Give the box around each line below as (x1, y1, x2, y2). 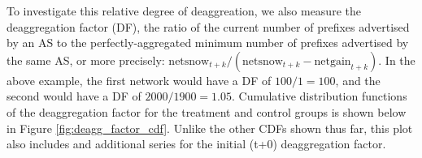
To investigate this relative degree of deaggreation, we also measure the (7, 2, 361, 19)
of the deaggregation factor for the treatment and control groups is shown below (7, 103, 407, 120)
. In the (378, 51, 415, 68)
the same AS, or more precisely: (7, 51, 165, 68)
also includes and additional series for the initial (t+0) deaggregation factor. (7, 135, 386, 152)
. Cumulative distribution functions (231, 88, 407, 105)
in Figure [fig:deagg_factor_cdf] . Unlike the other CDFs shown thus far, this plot (7, 119, 413, 136)
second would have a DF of (7, 88, 141, 105)
